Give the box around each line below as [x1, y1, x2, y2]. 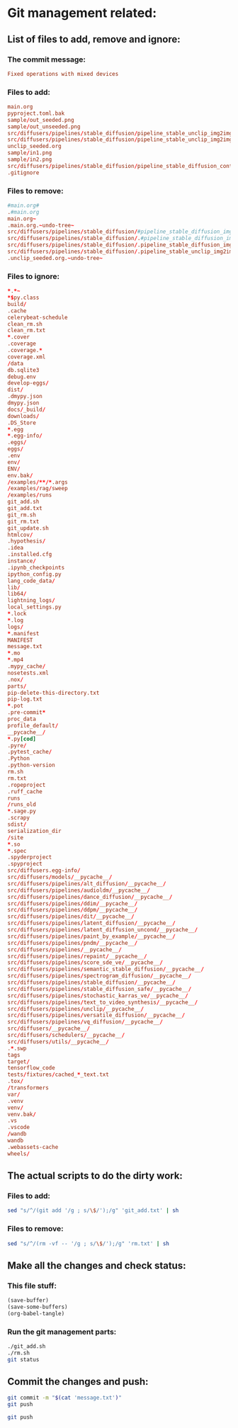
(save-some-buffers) [7, 1303, 69, 1310]
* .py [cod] [7, 735, 37, 742]
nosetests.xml [7, 669, 50, 676]
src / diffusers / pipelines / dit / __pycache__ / [7, 913, 135, 920]
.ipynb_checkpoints [7, 564, 65, 571]
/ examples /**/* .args [7, 478, 69, 486]
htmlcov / [7, 531, 33, 538]
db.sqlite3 [7, 366, 40, 373]
